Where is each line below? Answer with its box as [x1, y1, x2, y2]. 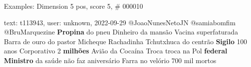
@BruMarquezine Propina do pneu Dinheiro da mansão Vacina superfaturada [4, 27, 238, 37]
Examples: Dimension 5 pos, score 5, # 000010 [4, 1, 143, 11]
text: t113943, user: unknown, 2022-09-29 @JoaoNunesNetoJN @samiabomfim [4, 17, 236, 27]
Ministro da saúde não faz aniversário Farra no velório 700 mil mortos [4, 55, 217, 65]
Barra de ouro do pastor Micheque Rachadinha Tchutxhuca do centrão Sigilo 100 [4, 36, 247, 46]
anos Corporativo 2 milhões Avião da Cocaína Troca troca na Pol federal [4, 46, 228, 56]
